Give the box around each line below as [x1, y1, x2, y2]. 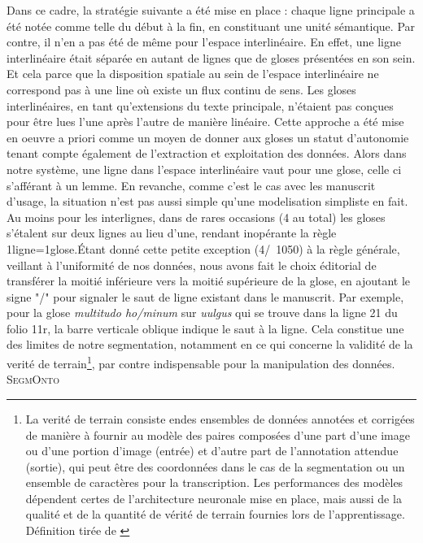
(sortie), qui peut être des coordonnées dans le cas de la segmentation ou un [25, 458, 405, 475]
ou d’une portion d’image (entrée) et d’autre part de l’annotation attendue [25, 442, 399, 459]
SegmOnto [7, 371, 60, 388]
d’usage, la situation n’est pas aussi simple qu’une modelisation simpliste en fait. [7, 193, 408, 210]
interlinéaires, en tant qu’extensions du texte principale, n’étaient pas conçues [7, 97, 394, 114]
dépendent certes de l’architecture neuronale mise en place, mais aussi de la [25, 489, 402, 506]
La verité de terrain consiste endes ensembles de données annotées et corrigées [25, 410, 415, 427]
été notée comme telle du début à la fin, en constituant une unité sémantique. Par [7, 17, 416, 34]
